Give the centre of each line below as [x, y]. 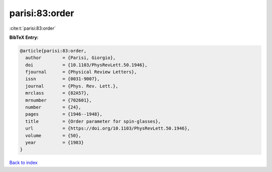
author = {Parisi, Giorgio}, [71, 58]
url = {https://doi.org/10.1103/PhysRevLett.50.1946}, [108, 128]
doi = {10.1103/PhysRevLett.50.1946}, [87, 65]
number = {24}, [53, 107]
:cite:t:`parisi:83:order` [32, 28]
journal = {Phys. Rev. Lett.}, [72, 86]
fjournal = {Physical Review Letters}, [81, 72]
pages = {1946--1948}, [64, 114]
